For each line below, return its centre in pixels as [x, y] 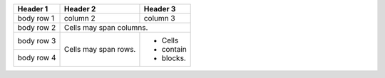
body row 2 [37, 27]
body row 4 [37, 58]
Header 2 [80, 9]
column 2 [79, 18]
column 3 [159, 18]
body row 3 [37, 40]
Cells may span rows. [100, 49]
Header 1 [33, 9]
